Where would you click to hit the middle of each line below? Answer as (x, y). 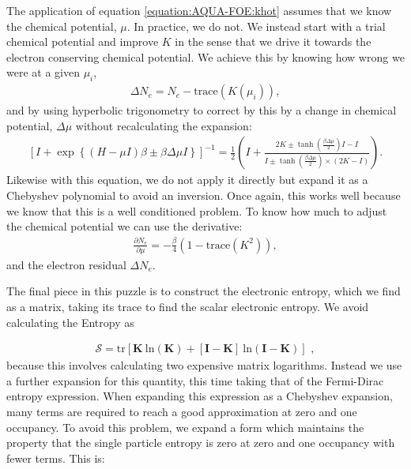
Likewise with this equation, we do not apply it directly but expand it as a (187, 180)
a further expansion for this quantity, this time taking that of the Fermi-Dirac (195, 380)
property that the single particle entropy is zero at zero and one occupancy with (201, 443)
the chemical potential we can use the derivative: (124, 226)
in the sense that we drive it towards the (273, 41)
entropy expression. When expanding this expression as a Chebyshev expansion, (200, 396)
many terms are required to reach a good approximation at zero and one (182, 412)
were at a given (43, 72)
